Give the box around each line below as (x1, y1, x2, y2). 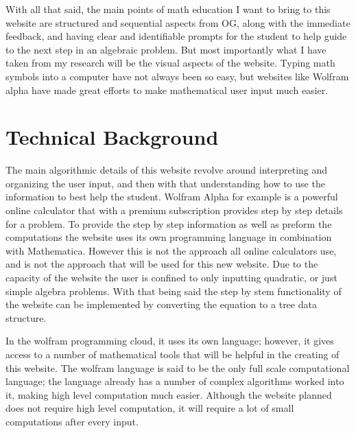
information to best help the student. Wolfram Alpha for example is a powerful (5, 189, 338, 204)
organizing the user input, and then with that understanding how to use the (5, 176, 325, 190)
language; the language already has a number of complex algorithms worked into (5, 374, 344, 388)
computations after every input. (5, 414, 139, 428)
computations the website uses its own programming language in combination (5, 230, 332, 244)
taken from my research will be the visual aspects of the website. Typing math (5, 56, 335, 70)
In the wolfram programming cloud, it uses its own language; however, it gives (5, 333, 334, 348)
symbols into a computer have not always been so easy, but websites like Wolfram (5, 69, 349, 83)
